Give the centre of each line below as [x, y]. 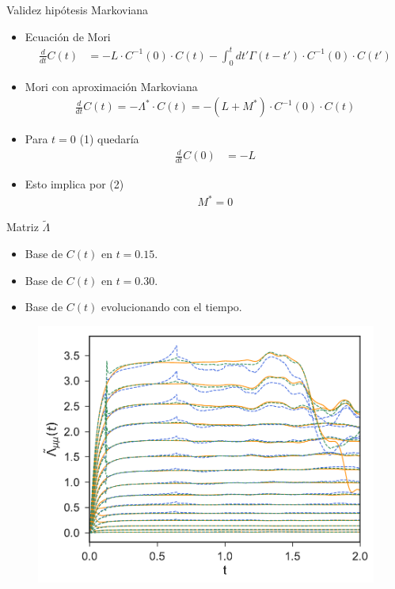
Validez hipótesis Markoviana [78, 9]
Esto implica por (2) [74, 184]
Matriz [23, 227]
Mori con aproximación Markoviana [111, 86]
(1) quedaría [109, 139]
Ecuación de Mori [68, 36]
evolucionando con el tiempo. [171, 307]
